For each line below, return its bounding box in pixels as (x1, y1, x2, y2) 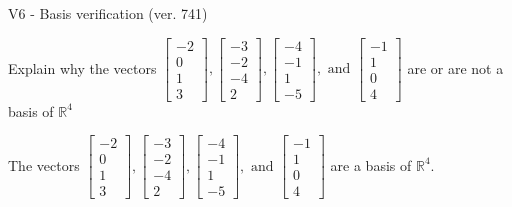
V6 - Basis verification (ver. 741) (8, 3, 208, 23)
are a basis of (330, 154, 412, 175)
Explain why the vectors (8, 57, 157, 78)
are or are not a (407, 57, 504, 78)
